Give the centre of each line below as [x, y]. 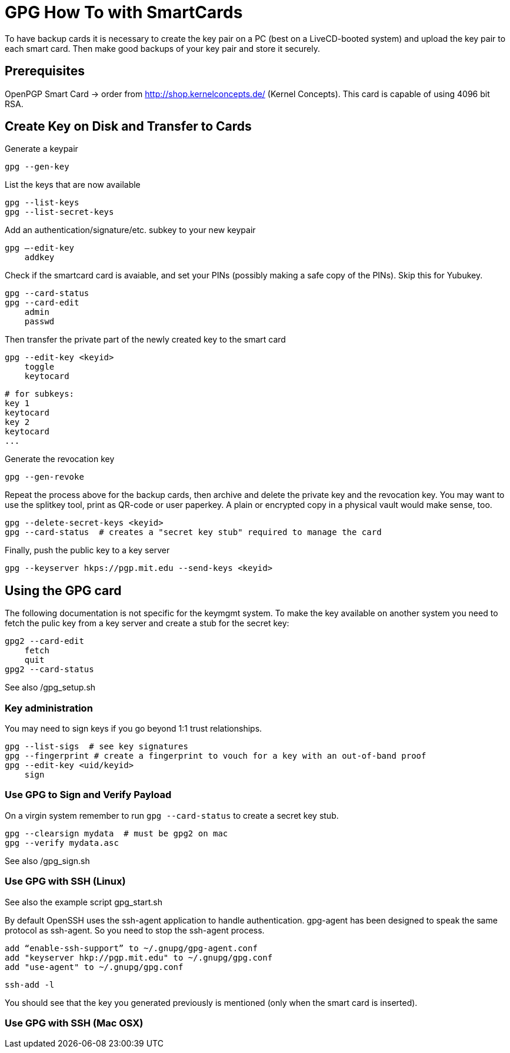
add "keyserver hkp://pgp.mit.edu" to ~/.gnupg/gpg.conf [139, 957]
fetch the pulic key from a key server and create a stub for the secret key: [147, 623]
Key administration [49, 708]
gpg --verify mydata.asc [62, 843]
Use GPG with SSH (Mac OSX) [74, 1023]
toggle [39, 367]
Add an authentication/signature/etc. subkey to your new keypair [130, 230]
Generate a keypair [41, 149]
